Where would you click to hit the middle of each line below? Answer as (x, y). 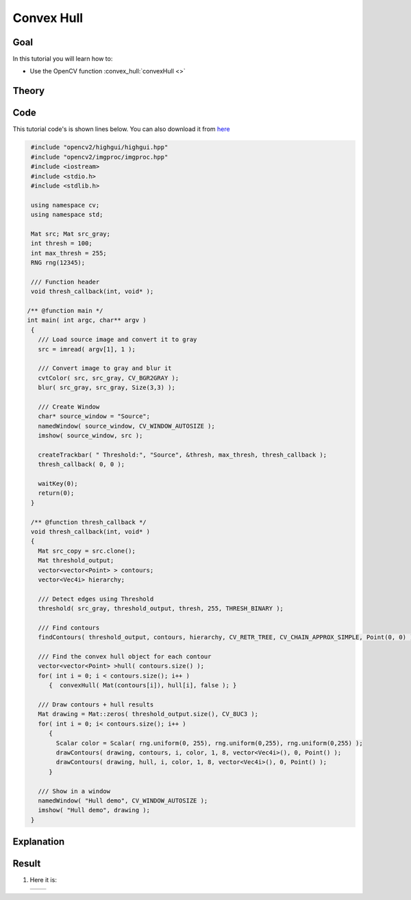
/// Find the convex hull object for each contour (125, 657)
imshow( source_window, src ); (90, 436)
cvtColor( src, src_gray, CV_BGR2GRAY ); (109, 378)
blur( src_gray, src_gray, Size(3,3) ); (107, 388)
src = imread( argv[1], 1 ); (87, 349)
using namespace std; (67, 215)
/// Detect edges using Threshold (96, 599)
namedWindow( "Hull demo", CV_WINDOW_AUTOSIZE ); (123, 800)
